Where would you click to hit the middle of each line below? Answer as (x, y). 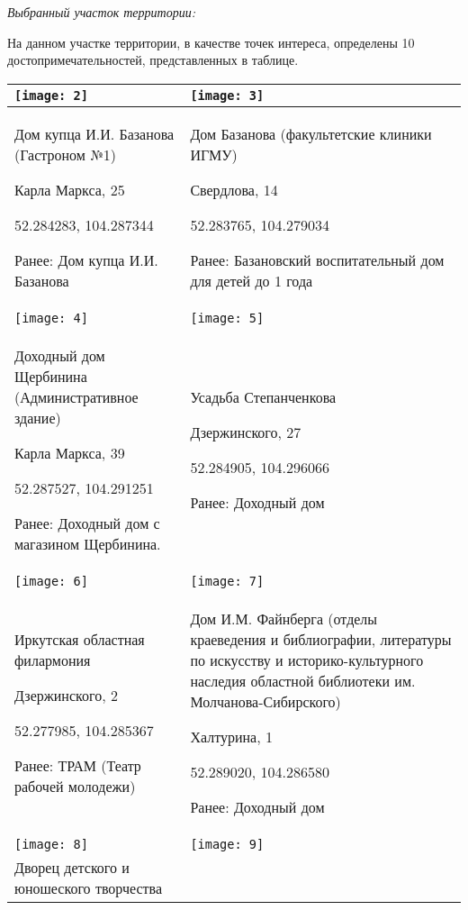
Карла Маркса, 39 (70, 452)
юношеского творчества (89, 887)
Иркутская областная (80, 639)
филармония (53, 660)
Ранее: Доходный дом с (87, 523)
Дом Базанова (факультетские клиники (311, 133)
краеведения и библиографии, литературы (321, 639)
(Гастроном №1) (66, 154)
